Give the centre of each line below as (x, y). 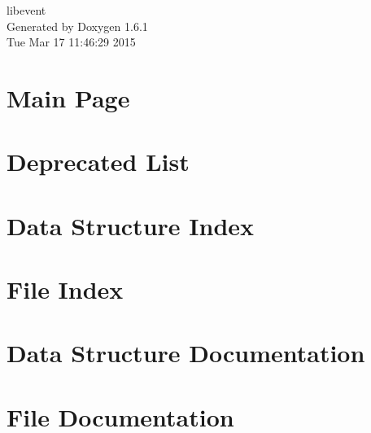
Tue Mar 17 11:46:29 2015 (71, 42)
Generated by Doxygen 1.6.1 (77, 26)
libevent (26, 10)
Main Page (68, 97)
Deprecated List (98, 162)
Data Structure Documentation (186, 353)
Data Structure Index (131, 225)
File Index (65, 289)
